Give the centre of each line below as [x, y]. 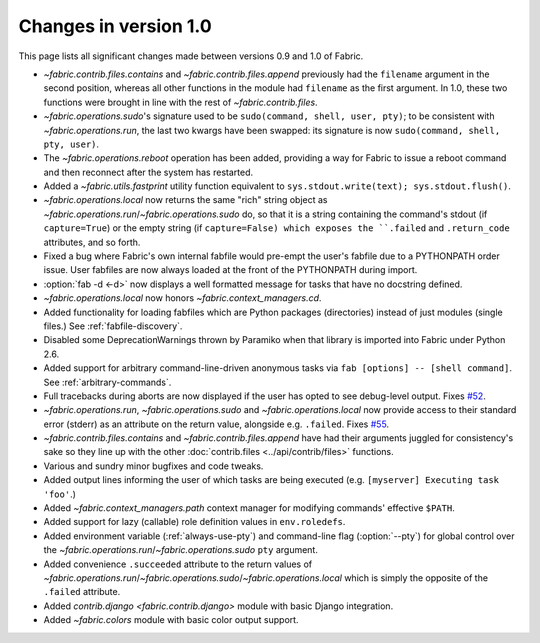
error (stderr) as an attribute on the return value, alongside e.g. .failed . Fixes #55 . [216, 424]
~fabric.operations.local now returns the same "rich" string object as [186, 200]
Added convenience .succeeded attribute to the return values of [178, 564]
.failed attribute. [82, 592]
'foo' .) [60, 494]
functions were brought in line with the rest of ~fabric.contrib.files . [181, 102]
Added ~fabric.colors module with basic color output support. [171, 620]
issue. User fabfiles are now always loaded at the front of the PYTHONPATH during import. [230, 270]
